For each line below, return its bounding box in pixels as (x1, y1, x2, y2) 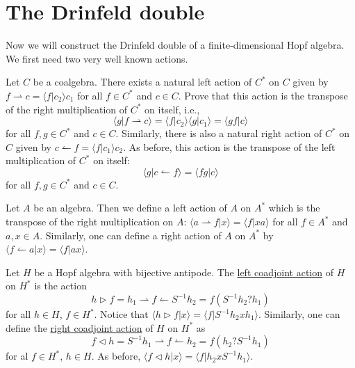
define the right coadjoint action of (6, 320, 154, 335)
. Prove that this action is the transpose (178, 88, 348, 102)
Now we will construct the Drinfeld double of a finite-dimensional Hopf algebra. (6, 38, 345, 52)
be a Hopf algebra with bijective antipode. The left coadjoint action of (34, 264, 333, 279)
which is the (268, 200, 320, 215)
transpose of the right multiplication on (6, 214, 174, 229)
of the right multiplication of (6, 102, 128, 116)
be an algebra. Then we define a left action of (33, 200, 227, 215)
